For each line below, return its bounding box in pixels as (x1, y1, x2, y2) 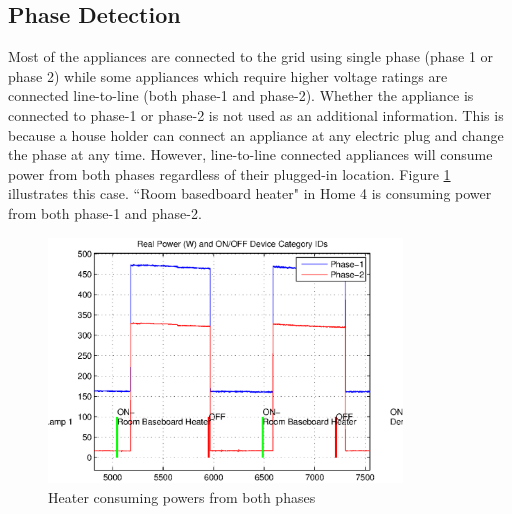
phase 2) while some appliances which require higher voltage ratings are (8, 65, 448, 86)
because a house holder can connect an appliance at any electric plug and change (8, 124, 504, 145)
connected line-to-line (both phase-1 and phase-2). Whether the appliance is (8, 85, 474, 106)
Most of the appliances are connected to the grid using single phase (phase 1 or (8, 46, 494, 67)
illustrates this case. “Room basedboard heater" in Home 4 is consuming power (8, 183, 492, 204)
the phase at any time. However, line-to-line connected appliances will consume (8, 144, 493, 165)
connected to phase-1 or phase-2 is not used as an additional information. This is (8, 104, 504, 125)
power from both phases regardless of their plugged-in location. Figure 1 (8, 163, 451, 184)
